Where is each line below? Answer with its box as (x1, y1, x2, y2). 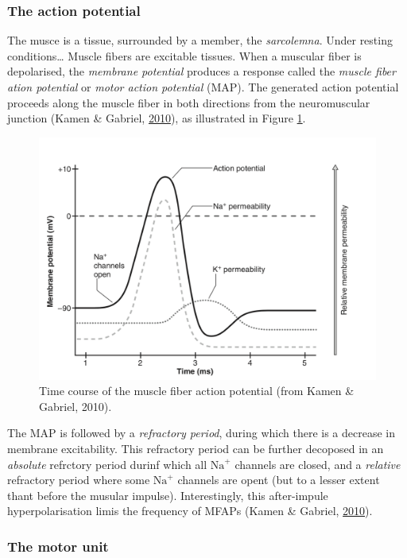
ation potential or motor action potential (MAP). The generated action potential (7, 79, 399, 95)
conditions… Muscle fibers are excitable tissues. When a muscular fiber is (7, 47, 362, 64)
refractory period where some (7, 471, 150, 488)
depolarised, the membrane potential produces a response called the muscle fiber (7, 63, 396, 79)
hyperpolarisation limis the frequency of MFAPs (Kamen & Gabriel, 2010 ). (7, 502, 373, 519)
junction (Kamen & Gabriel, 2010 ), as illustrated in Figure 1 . (7, 110, 306, 126)
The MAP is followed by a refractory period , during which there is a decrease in (7, 424, 396, 441)
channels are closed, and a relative (235, 455, 401, 472)
